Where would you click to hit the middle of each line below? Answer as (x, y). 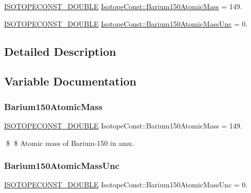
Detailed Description (60, 51)
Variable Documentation (70, 81)
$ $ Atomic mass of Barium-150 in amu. (70, 143)
